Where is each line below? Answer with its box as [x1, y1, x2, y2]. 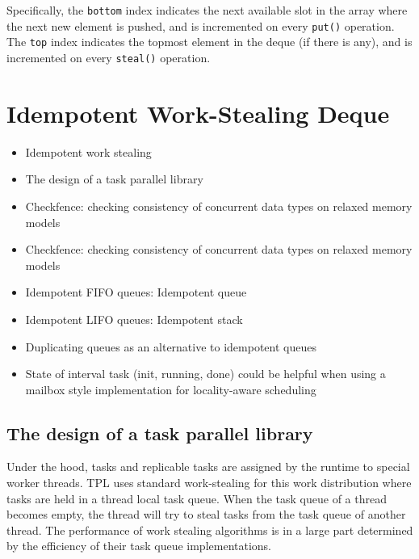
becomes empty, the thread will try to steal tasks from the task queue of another [6, 506, 406, 523]
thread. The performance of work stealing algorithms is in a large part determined [6, 521, 413, 538]
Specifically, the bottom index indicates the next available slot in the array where [6, 2, 408, 18]
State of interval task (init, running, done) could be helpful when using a [25, 365, 386, 382]
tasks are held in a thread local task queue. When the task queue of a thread [6, 490, 387, 506]
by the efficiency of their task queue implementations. [6, 537, 272, 554]
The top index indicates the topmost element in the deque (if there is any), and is [6, 33, 413, 50]
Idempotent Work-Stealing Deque [6, 96, 390, 129]
